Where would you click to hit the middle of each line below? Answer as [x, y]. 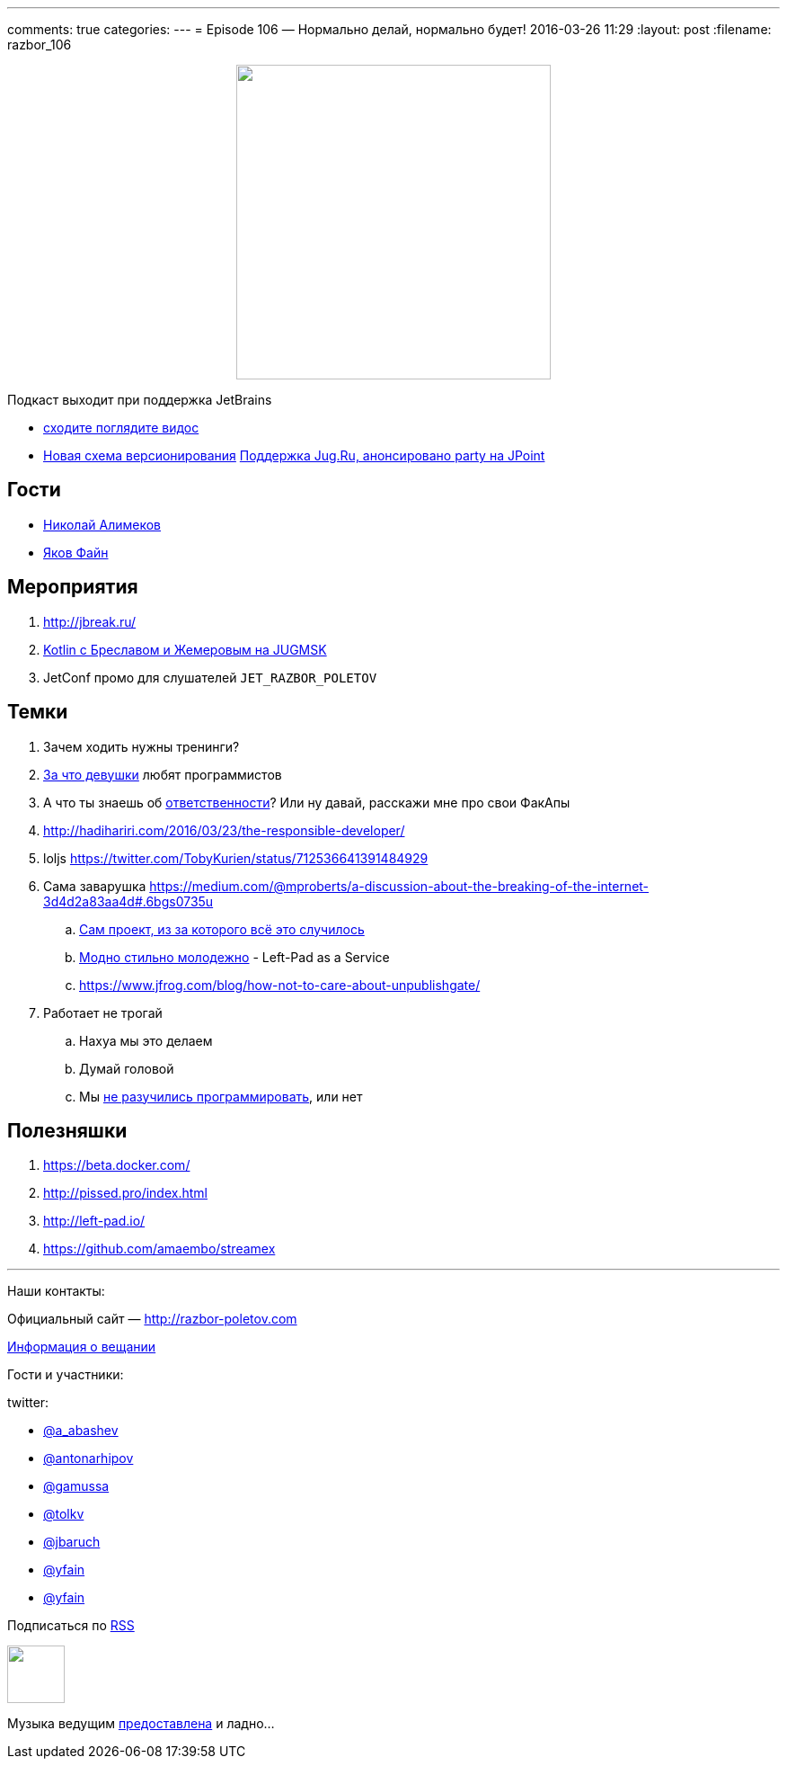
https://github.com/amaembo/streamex [159, 1249]
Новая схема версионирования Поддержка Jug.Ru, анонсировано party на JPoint [294, 455]
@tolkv [64, 1514]
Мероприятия [73, 587]
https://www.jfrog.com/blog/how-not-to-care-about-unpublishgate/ [280, 985]
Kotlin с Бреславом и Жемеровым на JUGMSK [185, 649]
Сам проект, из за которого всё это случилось [222, 929]
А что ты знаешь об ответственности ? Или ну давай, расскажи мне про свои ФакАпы [307, 802]
